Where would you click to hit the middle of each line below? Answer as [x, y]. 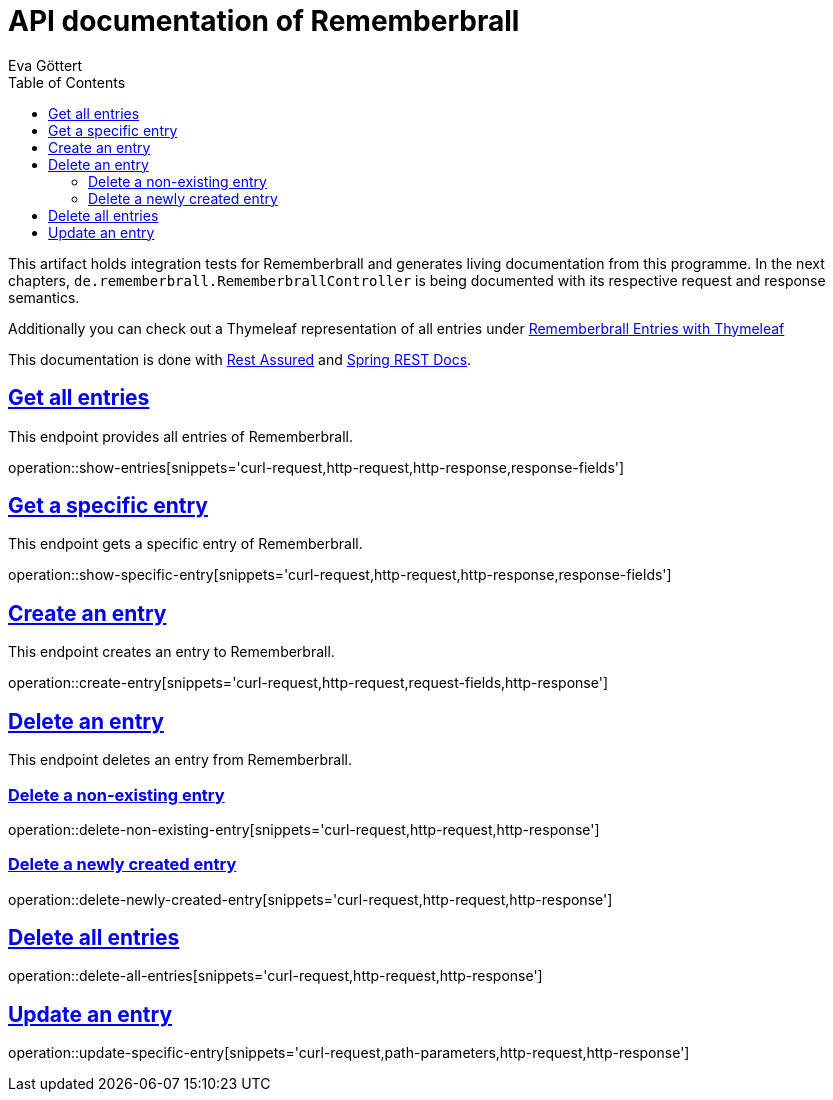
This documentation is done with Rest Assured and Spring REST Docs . [240, 359]
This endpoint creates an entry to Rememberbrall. [171, 652]
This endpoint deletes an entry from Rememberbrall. [180, 760]
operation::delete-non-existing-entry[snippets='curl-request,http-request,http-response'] [304, 829]
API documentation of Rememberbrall [264, 21]
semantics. [44, 297]
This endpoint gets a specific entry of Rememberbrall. [185, 544]
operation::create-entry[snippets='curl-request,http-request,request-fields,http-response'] [308, 683]
